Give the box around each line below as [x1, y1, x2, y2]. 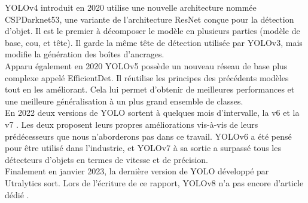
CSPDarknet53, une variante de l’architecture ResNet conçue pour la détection [5, 13, 294, 25]
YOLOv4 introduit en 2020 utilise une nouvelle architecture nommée [5, 1, 257, 13]
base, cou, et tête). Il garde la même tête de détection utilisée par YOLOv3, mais [5, 36, 303, 48]
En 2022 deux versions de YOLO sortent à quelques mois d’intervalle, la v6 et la [5, 106, 300, 119]
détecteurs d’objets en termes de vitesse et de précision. [5, 153, 209, 165]
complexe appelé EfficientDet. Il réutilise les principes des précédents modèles [5, 71, 289, 84]
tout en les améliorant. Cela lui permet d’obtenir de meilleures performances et [5, 83, 295, 96]
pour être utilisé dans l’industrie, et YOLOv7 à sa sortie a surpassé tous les [5, 142, 281, 154]
